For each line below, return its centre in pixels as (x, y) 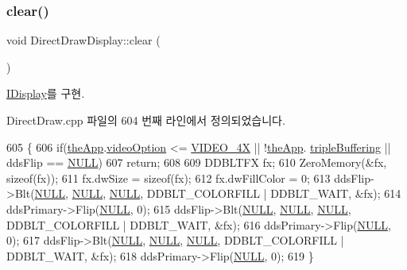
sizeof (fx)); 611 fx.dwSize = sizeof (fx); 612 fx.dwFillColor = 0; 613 (169, 177)
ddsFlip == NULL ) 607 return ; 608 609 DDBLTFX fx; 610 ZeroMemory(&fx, (197, 162)
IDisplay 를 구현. (46, 93)
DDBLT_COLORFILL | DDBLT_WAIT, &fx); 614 (274, 193)
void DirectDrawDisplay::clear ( (83, 40)
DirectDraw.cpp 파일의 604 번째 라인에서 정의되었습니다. (146, 120)
